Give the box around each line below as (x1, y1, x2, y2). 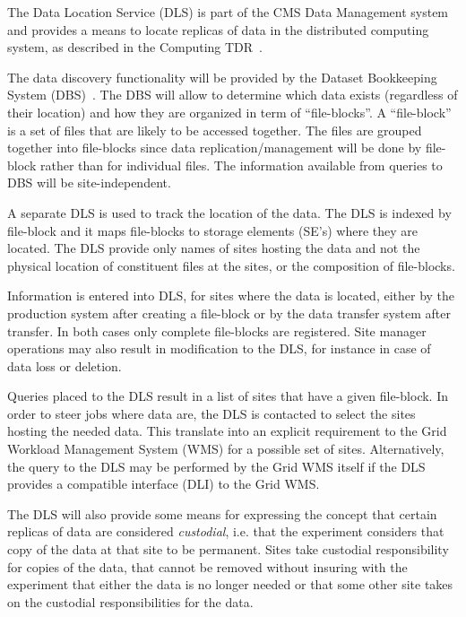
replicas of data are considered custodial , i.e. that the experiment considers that (7, 522, 444, 541)
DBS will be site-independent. (7, 173, 171, 192)
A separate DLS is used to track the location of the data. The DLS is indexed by (7, 203, 452, 222)
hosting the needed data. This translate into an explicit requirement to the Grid (7, 421, 447, 440)
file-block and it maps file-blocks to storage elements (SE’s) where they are (7, 221, 418, 239)
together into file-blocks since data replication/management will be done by (7, 138, 422, 157)
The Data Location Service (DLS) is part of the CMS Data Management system (7, 3, 449, 21)
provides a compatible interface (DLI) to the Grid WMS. (7, 474, 320, 493)
